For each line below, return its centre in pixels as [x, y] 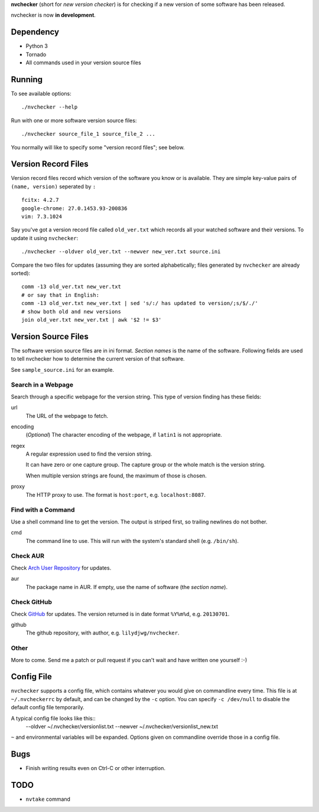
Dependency [35, 32]
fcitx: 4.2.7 [40, 200]
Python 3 [37, 46]
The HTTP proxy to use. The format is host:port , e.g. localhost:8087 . [116, 495]
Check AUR [27, 556]
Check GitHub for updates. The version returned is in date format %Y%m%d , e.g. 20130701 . [120, 614]
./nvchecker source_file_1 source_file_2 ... [89, 134]
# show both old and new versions [71, 312]
